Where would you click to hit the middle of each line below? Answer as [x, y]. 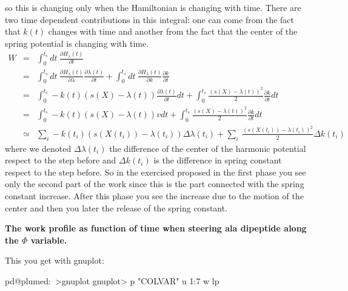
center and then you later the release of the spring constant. [116, 207]
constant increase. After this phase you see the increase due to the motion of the [154, 195]
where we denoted [38, 148]
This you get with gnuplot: [55, 260]
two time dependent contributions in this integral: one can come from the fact [150, 19]
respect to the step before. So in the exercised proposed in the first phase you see [156, 172]
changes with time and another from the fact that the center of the [173, 31]
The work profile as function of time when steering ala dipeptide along [156, 228]
